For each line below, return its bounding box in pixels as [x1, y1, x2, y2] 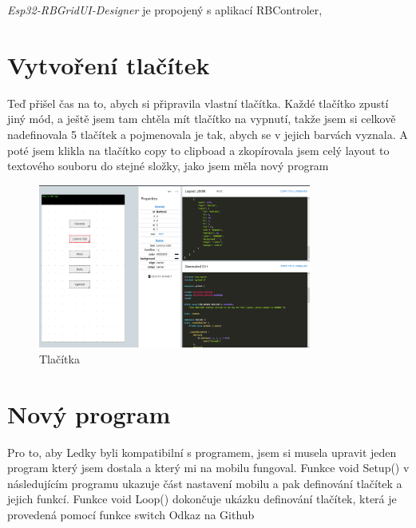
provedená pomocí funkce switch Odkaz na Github [7, 506, 255, 523]
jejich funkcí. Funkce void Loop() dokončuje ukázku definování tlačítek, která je [7, 490, 397, 507]
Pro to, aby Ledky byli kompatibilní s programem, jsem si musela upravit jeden [7, 443, 397, 460]
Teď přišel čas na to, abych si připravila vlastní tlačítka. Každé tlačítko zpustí [7, 94, 389, 111]
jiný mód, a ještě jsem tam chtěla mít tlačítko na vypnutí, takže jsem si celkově [7, 110, 396, 127]
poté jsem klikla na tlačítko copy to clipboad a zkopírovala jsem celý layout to [7, 141, 390, 158]
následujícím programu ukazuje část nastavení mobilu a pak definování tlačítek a [7, 474, 402, 491]
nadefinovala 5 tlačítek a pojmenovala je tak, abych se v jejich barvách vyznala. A [7, 125, 408, 142]
